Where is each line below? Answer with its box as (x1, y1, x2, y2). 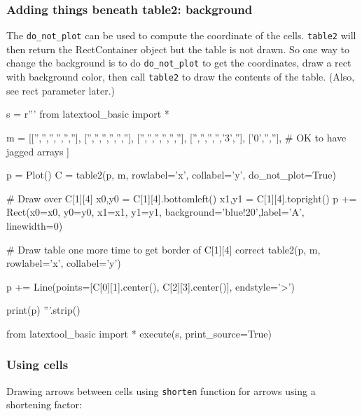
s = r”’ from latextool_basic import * (6, 106, 169, 121)
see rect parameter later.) (6, 83, 115, 97)
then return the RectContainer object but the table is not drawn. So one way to (6, 41, 350, 56)
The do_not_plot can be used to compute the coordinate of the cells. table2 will (6, 28, 356, 43)
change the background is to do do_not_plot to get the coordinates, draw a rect (6, 55, 351, 70)
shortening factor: (6, 397, 82, 412)
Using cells (6, 356, 69, 373)
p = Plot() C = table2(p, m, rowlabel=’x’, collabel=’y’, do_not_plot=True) (6, 167, 336, 182)
